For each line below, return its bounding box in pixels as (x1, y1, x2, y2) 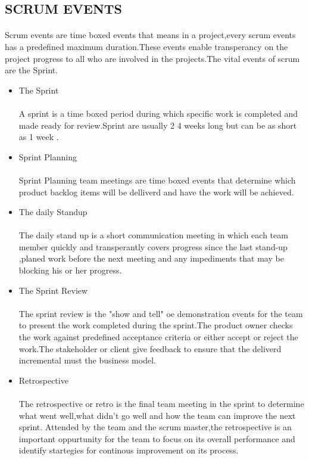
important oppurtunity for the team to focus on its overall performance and (18, 432, 295, 445)
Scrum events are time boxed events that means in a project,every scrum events (5, 29, 296, 41)
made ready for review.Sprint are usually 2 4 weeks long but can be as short (18, 119, 297, 131)
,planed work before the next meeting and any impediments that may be (18, 252, 284, 265)
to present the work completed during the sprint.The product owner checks (18, 319, 293, 331)
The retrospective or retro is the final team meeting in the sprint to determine (18, 397, 304, 409)
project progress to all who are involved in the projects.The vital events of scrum (5, 52, 300, 64)
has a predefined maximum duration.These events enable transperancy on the (5, 40, 288, 52)
